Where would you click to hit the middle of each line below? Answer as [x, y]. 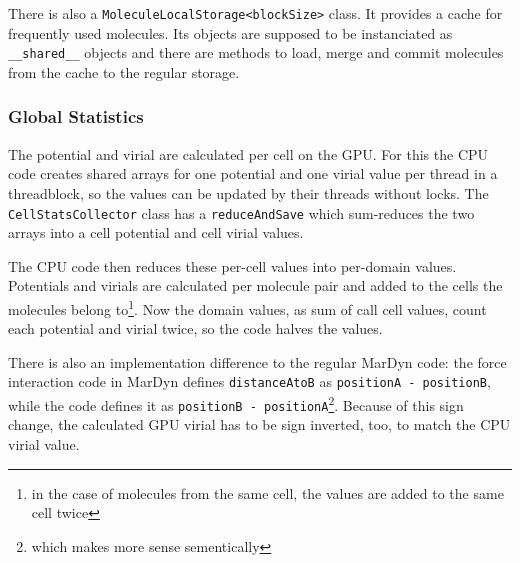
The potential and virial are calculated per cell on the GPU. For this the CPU [248, 153]
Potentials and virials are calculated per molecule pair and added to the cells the [255, 285]
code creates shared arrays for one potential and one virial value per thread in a [253, 173]
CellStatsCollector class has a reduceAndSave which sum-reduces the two [241, 212]
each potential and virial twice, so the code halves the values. [195, 328]
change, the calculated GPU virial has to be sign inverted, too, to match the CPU [259, 424]
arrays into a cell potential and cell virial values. [156, 232]
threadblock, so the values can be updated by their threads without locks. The [248, 192]
